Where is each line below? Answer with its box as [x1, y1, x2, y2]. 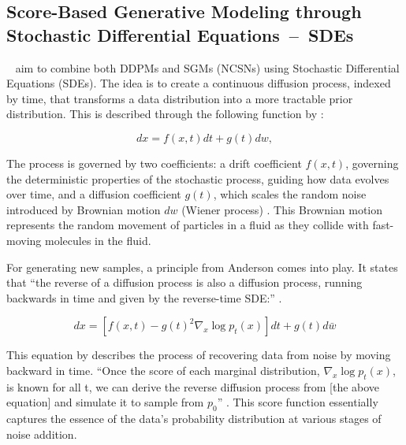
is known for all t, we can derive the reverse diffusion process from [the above [6, 378, 380, 395]
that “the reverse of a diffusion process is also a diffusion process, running [6, 274, 363, 291]
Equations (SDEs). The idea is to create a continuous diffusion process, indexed [6, 75, 391, 91]
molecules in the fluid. [44, 232, 151, 248]
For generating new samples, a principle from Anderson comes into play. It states [6, 258, 398, 275]
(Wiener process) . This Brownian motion [181, 201, 383, 217]
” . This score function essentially [217, 394, 378, 410]
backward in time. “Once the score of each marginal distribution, [6, 362, 320, 378]
